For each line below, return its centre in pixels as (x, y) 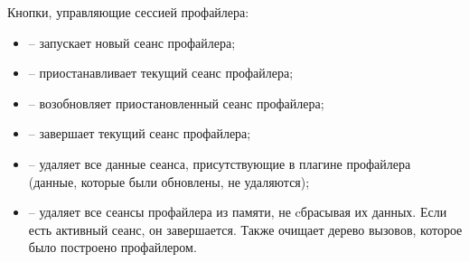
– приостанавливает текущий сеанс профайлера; (161, 73)
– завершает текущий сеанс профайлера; (140, 133)
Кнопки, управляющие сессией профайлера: (128, 12)
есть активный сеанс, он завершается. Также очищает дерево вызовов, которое (245, 229)
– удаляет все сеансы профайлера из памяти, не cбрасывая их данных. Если (238, 212)
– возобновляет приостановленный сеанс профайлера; (176, 103)
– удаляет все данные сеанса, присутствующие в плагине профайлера (220, 163)
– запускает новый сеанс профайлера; (132, 42)
